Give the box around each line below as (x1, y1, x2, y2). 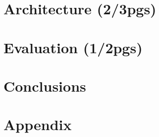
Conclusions (3, 75, 86, 96)
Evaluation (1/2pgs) (3, 37, 143, 57)
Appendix (3, 114, 72, 135)
